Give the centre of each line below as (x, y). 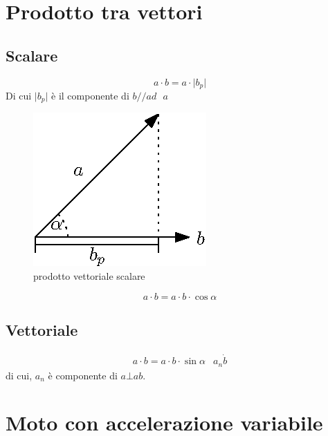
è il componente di (90, 96)
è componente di (83, 375)
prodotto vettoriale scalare (89, 276)
